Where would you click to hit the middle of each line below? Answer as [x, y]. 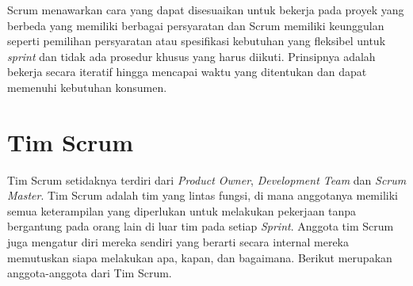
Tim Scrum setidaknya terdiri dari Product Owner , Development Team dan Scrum [207, 179]
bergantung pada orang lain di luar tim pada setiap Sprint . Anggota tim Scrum [201, 226]
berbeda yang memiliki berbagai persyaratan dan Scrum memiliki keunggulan [196, 25]
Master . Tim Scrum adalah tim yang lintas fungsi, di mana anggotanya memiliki [203, 195]
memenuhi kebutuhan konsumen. [87, 87]
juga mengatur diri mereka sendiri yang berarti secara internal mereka [178, 242]
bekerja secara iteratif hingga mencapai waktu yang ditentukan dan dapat [187, 72]
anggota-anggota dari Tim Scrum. [90, 273]
